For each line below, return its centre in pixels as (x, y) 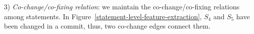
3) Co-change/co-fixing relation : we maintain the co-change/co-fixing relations (122, 6)
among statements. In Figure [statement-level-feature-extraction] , (103, 16)
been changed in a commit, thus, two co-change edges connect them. (107, 26)
